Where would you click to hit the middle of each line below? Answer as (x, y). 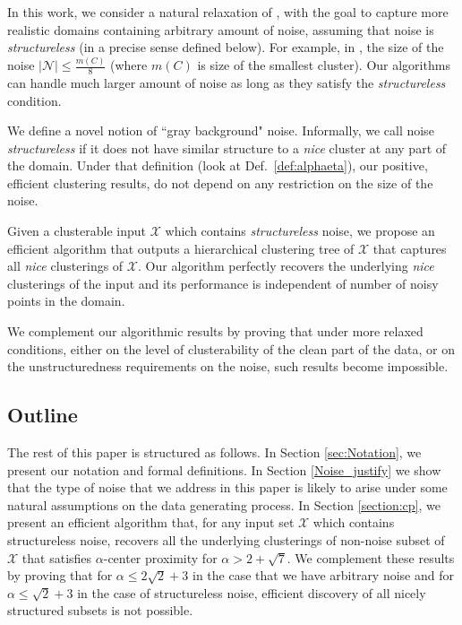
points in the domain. (66, 301)
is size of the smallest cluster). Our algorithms (324, 65)
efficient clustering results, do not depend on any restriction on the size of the (220, 182)
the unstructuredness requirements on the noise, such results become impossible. (228, 366)
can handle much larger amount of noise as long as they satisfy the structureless (227, 82)
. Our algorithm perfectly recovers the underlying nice (286, 266)
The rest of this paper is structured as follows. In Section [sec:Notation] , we (214, 452)
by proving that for (60, 575)
